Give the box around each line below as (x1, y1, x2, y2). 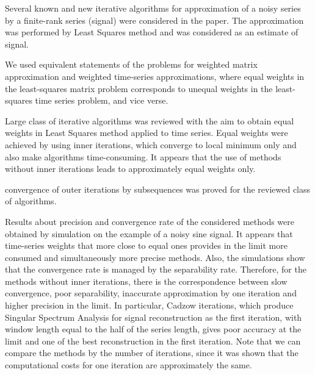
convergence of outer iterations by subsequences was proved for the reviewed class (5, 182, 311, 195)
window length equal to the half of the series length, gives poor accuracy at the (5, 323, 302, 335)
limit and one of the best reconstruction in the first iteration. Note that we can (5, 334, 301, 347)
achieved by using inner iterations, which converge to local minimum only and (5, 138, 297, 151)
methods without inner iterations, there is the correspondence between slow (5, 274, 288, 287)
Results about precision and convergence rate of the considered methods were (5, 215, 295, 227)
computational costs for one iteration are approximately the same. (5, 359, 252, 371)
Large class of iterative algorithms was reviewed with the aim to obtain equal (5, 114, 294, 127)
